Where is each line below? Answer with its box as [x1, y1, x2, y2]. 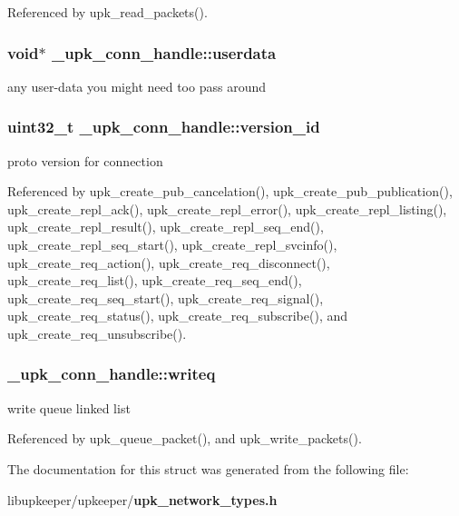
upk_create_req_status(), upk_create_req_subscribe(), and [7, 306, 348, 325]
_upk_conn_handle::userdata [51, 41, 277, 64]
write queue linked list [7, 398, 131, 417]
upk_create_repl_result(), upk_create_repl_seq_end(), [7, 217, 324, 236]
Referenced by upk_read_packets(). [7, 3, 208, 21]
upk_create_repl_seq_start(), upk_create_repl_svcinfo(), [7, 235, 337, 253]
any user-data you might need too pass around [7, 76, 266, 95]
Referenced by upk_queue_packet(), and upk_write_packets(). [7, 429, 362, 448]
